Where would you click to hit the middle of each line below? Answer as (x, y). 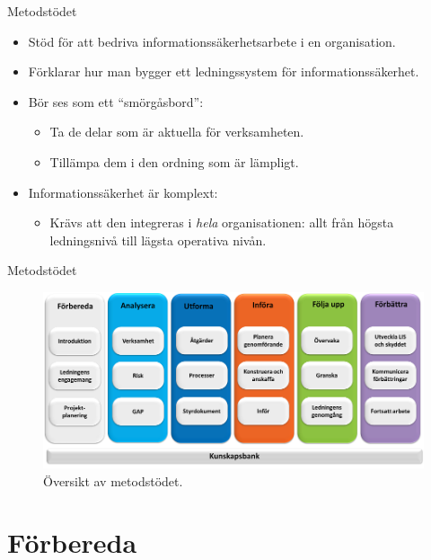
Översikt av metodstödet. (113, 480)
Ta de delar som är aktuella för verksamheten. (177, 132)
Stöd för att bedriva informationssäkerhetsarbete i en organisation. (212, 41)
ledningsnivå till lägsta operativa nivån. (158, 240)
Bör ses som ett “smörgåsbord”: (116, 101)
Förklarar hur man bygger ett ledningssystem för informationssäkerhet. (224, 71)
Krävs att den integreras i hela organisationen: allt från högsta (222, 222)
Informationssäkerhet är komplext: (123, 192)
